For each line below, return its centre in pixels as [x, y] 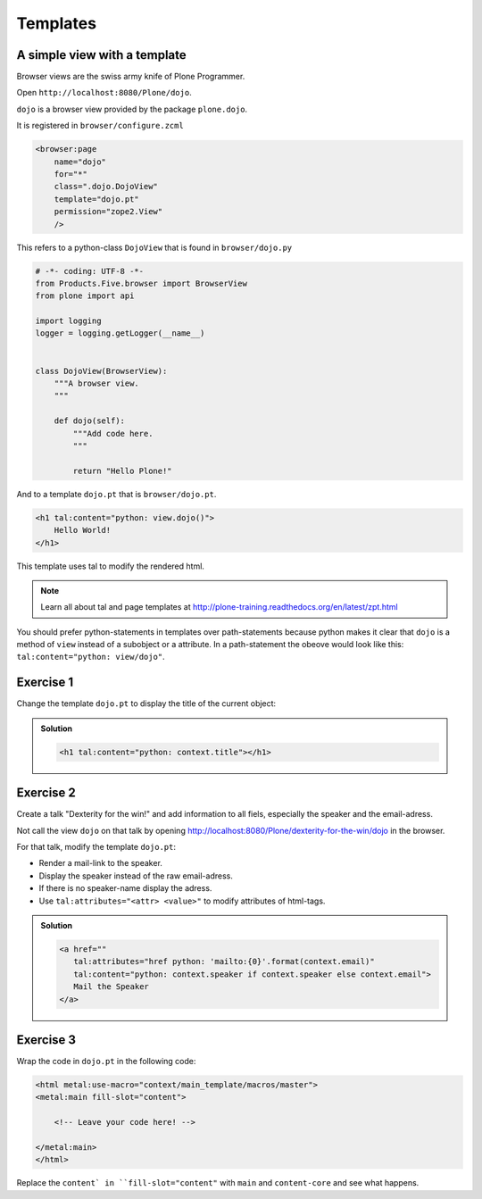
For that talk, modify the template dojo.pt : [96, 847]
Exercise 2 [46, 793]
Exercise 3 [46, 1040]
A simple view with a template [101, 55]
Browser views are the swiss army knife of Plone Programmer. [131, 77]
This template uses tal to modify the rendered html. [111, 566]
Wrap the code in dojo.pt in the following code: [106, 1062]
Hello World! [83, 530]
